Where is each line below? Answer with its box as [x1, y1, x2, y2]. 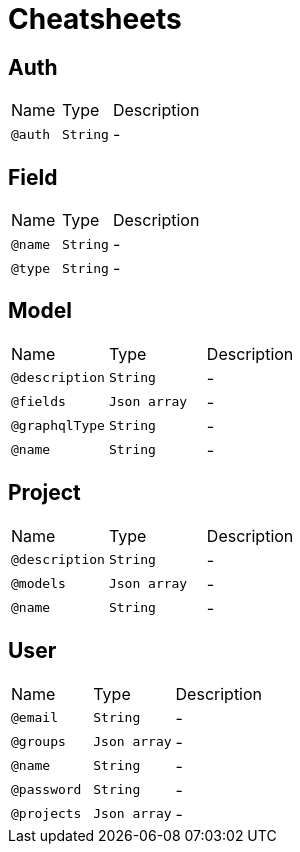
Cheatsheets [8, 2, 182, 36]
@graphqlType [11, 418, 105, 434]
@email [11, 710, 58, 726]
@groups [11, 734, 66, 750]
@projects [11, 806, 82, 822]
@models [11, 576, 66, 592]
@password [11, 782, 82, 798]
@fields [11, 394, 66, 410]
